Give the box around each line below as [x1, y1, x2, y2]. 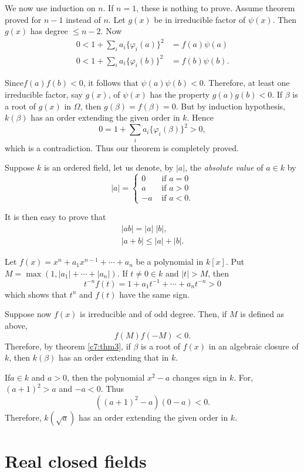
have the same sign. [119, 288, 190, 300]
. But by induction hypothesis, [175, 99, 286, 112]
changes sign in [172, 371, 227, 383]
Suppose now [5, 308, 52, 320]
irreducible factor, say [5, 88, 83, 101]
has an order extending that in [59, 351, 169, 364]
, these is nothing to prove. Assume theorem [136, 2, 295, 14]
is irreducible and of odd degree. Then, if [80, 308, 227, 320]
